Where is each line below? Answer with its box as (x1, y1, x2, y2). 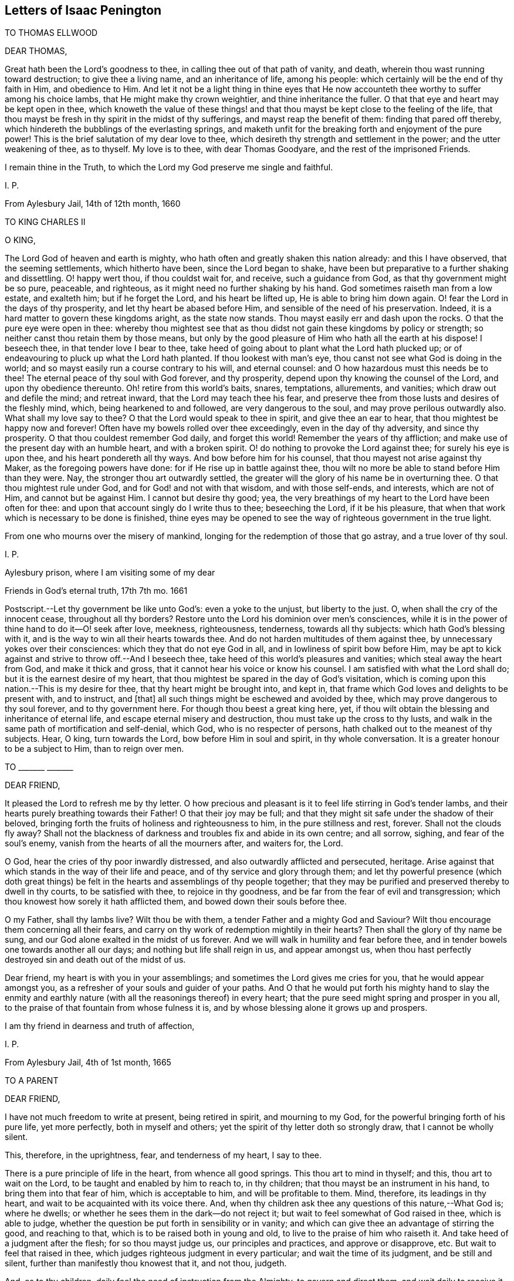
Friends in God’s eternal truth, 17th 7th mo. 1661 (5, 586, 188, 596)
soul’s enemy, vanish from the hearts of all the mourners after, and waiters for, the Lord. (5, 838, 343, 849)
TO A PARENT (5, 1075, 59, 1086)
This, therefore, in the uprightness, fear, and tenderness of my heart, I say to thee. (5, 1150, 322, 1161)
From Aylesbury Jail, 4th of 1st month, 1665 (5, 1057, 171, 1068)
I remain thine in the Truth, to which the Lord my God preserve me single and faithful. (5, 162, 333, 173)
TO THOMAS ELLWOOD (5, 28, 98, 38)
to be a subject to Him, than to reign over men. (5, 744, 184, 754)
